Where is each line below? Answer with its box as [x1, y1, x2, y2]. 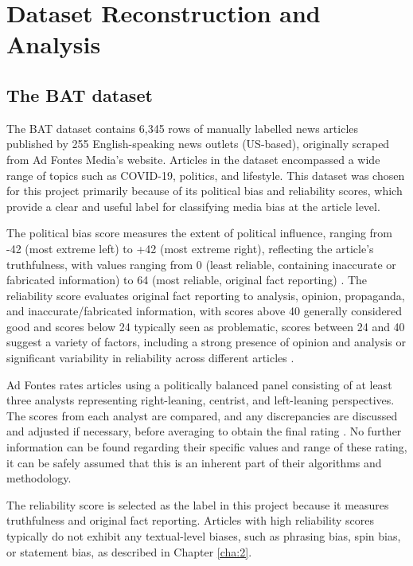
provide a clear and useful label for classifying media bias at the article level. [6, 197, 380, 214]
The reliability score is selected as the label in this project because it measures [6, 496, 389, 513]
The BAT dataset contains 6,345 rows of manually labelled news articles [6, 119, 359, 136]
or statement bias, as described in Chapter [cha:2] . [6, 543, 252, 560]
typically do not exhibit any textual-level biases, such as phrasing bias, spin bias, [6, 528, 401, 545]
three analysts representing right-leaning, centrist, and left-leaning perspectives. [6, 392, 395, 408]
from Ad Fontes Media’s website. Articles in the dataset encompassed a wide [6, 150, 380, 167]
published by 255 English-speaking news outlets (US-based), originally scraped [6, 135, 390, 152]
